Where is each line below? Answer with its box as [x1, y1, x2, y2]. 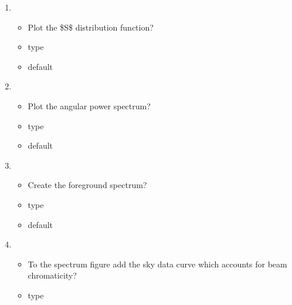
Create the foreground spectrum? [28, 179, 147, 191]
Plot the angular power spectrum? [28, 99, 151, 112]
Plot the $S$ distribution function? [28, 21, 154, 33]
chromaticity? [28, 269, 77, 281]
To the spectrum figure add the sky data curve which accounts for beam [28, 257, 287, 270]
